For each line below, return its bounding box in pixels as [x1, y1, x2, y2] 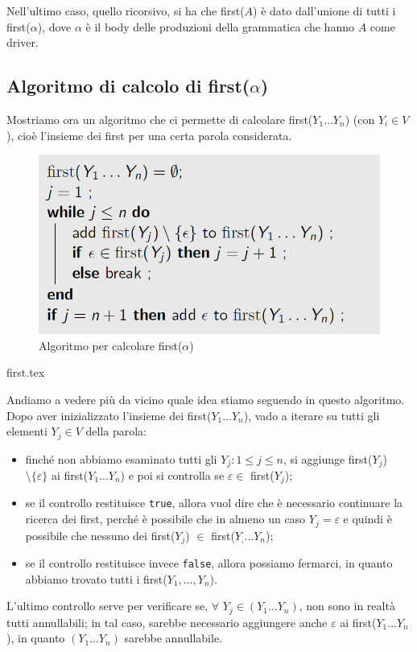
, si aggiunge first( [283, 450, 373, 467]
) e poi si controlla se [120, 467, 225, 484]
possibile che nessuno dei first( [25, 526, 175, 543]
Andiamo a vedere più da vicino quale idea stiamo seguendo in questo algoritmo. [6, 390, 405, 407]
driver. [6, 34, 39, 51]
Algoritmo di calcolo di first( [6, 73, 250, 98]
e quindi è [343, 510, 392, 527]
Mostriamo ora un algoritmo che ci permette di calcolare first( [6, 110, 313, 127]
